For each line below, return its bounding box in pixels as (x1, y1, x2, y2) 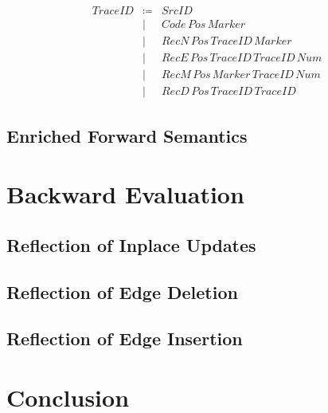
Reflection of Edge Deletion (6, 279, 238, 304)
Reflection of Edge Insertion (6, 326, 243, 351)
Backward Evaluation (6, 178, 244, 210)
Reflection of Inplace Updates (6, 232, 256, 257)
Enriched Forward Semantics (6, 123, 248, 147)
